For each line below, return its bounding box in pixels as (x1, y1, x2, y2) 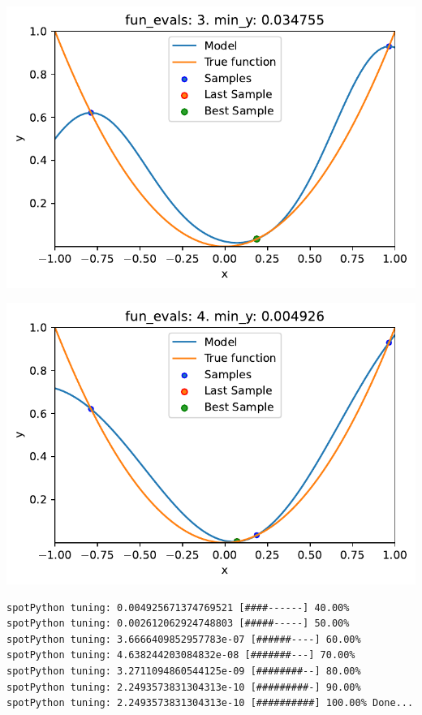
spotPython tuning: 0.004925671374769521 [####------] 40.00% (6, 601, 350, 614)
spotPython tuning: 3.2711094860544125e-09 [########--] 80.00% (6, 665, 361, 677)
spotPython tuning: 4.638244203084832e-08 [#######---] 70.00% (6, 649, 355, 661)
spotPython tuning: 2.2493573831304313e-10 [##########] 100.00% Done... (6, 697, 414, 709)
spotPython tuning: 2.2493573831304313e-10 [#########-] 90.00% (6, 681, 361, 693)
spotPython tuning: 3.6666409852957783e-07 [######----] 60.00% (6, 633, 361, 645)
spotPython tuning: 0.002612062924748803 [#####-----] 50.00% (6, 618, 350, 630)
